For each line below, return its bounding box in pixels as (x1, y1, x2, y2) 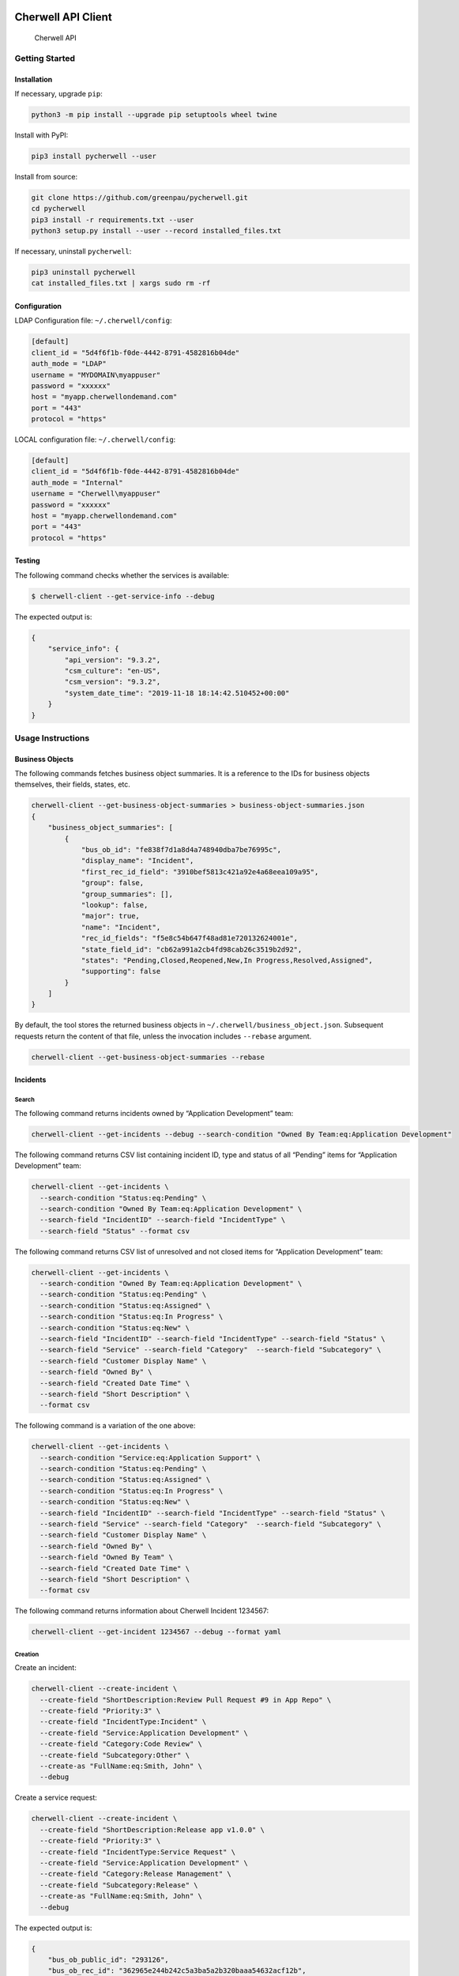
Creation (14, 1650, 40, 1658)
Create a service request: (14, 1793, 98, 1802)
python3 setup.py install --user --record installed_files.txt (31, 226, 282, 236)
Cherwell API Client (14, 10, 112, 24)
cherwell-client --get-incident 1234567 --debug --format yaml (31, 1627, 282, 1636)
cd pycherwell (31, 204, 86, 213)
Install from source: (14, 172, 78, 181)
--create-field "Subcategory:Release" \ (40, 1880, 198, 1889)
